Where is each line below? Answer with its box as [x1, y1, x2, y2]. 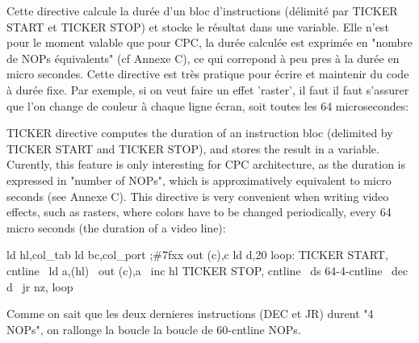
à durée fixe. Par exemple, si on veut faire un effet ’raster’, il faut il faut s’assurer [6, 81, 409, 98]
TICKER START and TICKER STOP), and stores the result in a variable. [6, 140, 379, 157]
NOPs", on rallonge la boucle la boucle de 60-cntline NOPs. [6, 320, 301, 337]
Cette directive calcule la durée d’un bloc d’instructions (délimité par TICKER [6, 2, 398, 19]
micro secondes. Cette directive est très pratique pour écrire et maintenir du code [6, 65, 409, 82]
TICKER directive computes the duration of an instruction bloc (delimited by [6, 124, 393, 141]
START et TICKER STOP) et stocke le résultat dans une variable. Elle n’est [6, 18, 389, 35]
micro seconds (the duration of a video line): [6, 219, 226, 236]
